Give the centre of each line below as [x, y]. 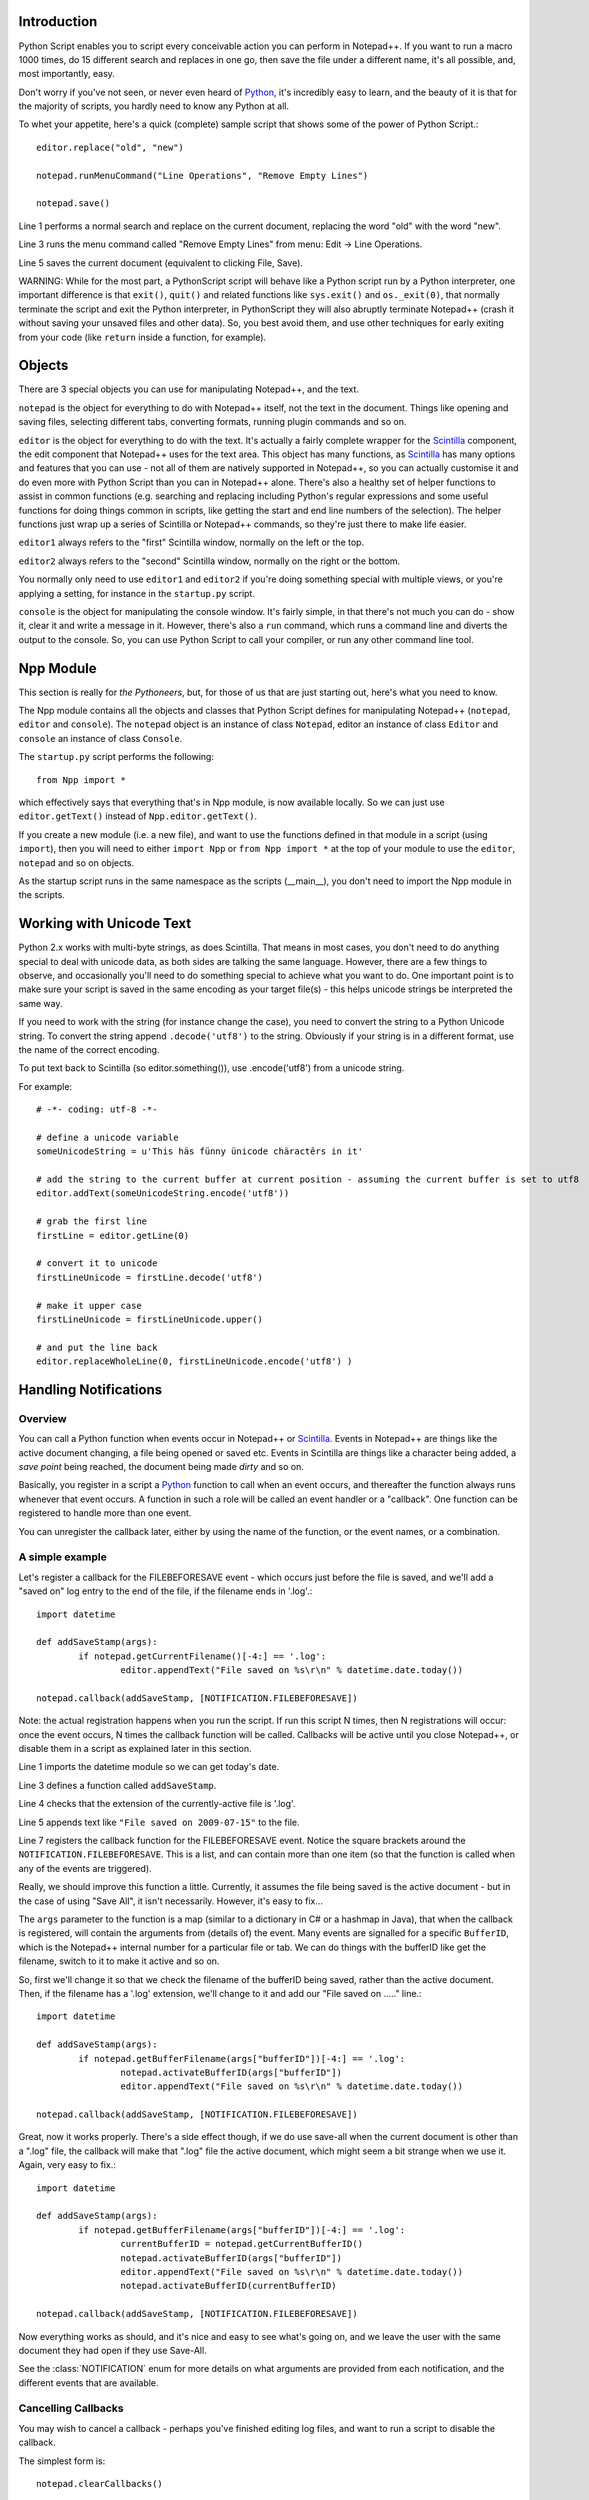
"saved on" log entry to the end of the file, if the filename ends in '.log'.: [165, 1591]
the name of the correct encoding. [89, 1049]
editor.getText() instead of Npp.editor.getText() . [138, 816]
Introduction [58, 21]
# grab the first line [92, 1221]
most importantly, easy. [66, 74]
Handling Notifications [90, 1389]
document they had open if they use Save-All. [112, 2350]
